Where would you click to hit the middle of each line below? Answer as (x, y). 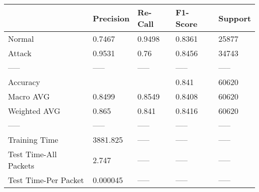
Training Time (33, 140)
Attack (20, 53)
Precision (111, 18)
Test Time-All (32, 154)
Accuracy (24, 82)
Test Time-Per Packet (46, 180)
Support (235, 18)
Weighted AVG (34, 111)
